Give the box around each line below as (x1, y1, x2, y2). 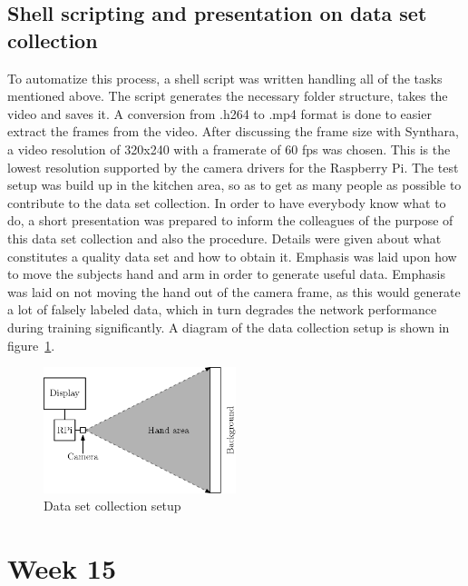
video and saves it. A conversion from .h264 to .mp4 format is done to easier (7, 104, 432, 123)
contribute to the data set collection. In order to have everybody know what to (7, 193, 446, 212)
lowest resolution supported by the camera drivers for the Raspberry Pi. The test (7, 157, 459, 176)
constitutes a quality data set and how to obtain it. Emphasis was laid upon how (7, 246, 457, 265)
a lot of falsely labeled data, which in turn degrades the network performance (7, 300, 437, 319)
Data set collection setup (44, 496, 181, 515)
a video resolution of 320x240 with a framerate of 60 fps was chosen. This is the (7, 139, 451, 158)
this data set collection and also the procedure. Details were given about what (7, 228, 442, 247)
